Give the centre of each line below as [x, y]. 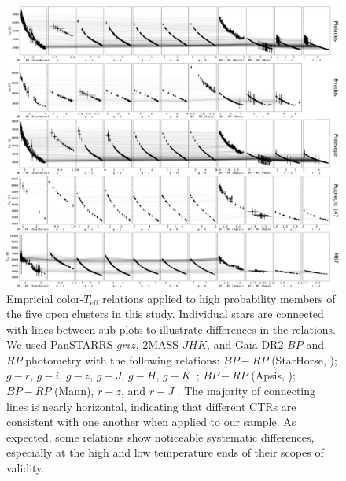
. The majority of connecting [247, 391]
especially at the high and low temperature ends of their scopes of [165, 452]
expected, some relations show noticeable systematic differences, [160, 437]
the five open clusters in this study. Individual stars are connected [165, 314]
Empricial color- [45, 298]
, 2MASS [157, 344]
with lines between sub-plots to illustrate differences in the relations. [171, 329]
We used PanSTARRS [60, 344]
